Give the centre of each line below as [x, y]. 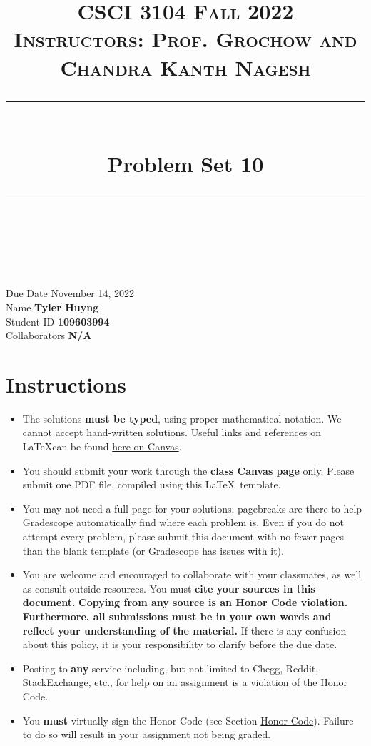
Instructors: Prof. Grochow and [185, 39]
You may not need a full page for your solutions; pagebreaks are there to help [192, 508]
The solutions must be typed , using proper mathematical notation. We [182, 418]
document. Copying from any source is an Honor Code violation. [185, 602]
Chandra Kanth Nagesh [185, 67]
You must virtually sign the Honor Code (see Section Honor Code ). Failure [188, 720]
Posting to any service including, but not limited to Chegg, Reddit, [171, 668]
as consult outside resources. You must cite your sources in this [169, 588]
